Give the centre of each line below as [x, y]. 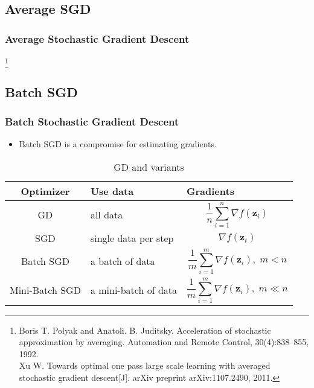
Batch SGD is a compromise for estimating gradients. [118, 144]
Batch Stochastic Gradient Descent [92, 122]
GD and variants [149, 167]
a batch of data [123, 261]
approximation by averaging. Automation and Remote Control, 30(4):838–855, [164, 342]
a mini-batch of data [134, 290]
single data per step [132, 238]
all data [107, 215]
